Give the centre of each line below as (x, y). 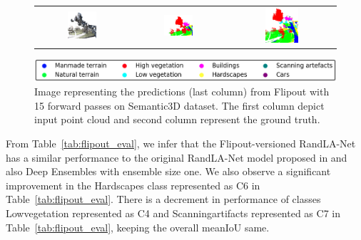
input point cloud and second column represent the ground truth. (177, 119)
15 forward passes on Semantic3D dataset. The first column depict (179, 105)
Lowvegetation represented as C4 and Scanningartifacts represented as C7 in (173, 213)
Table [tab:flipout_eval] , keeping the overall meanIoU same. (138, 227)
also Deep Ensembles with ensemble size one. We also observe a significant (168, 171)
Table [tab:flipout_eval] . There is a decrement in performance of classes (163, 199)
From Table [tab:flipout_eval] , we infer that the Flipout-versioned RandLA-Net (181, 144)
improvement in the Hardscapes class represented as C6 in (133, 185)
